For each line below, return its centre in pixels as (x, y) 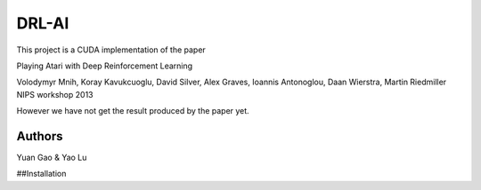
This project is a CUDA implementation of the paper (111, 50)
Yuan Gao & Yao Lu (52, 158)
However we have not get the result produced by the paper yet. (133, 111)
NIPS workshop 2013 (55, 94)
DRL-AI (43, 23)
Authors (40, 136)
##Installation (41, 174)
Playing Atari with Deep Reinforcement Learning (105, 66)
